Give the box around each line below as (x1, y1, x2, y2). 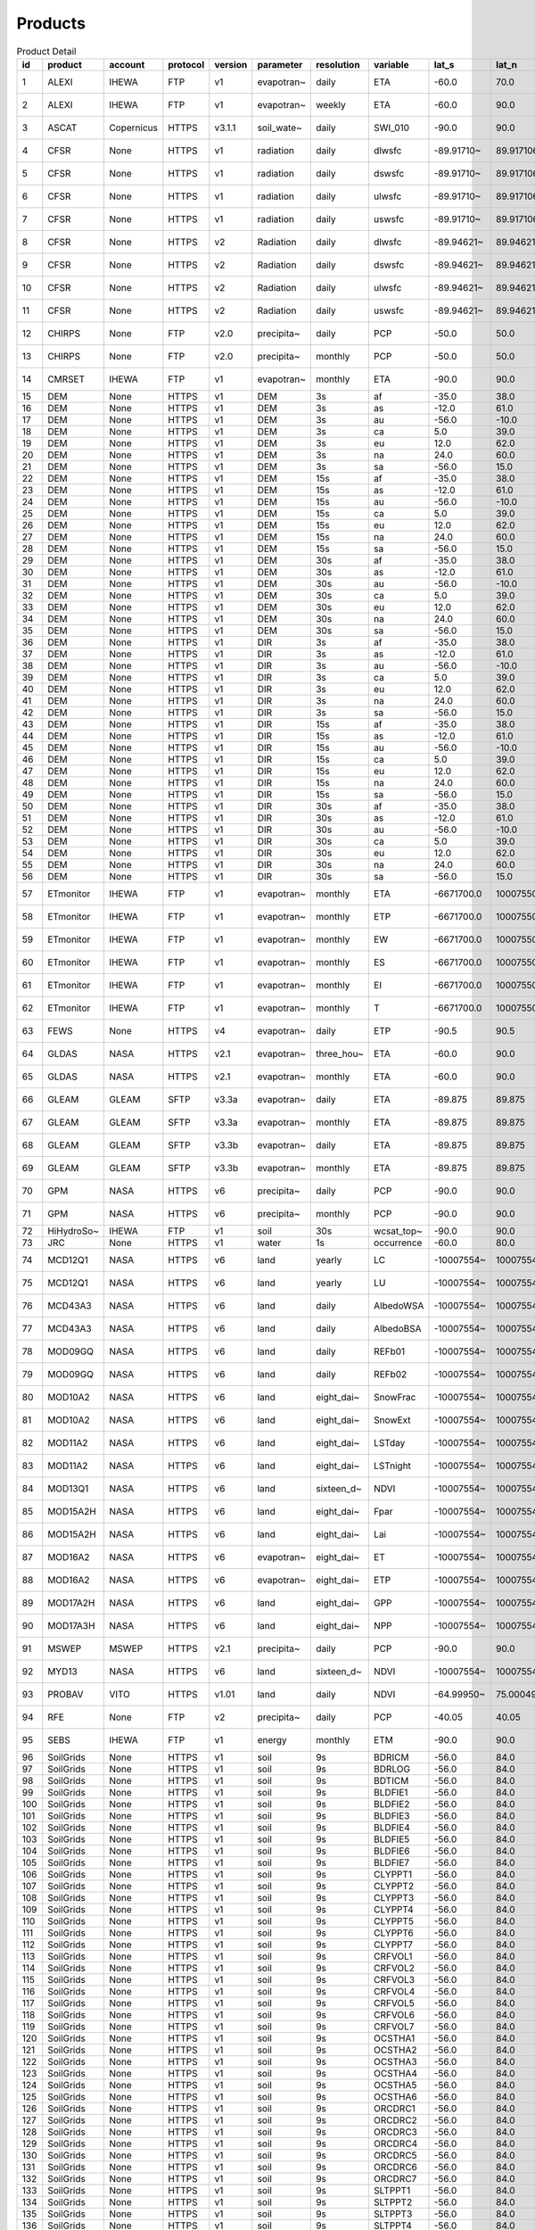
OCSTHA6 (373, 2090, 418, 2102)
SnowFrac (373, 1391, 416, 1403)
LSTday (373, 1436, 406, 1449)
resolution (315, 58, 360, 70)
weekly (315, 98, 347, 111)
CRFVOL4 (373, 1985, 416, 1997)
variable (373, 58, 409, 70)
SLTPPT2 (373, 2195, 413, 2208)
